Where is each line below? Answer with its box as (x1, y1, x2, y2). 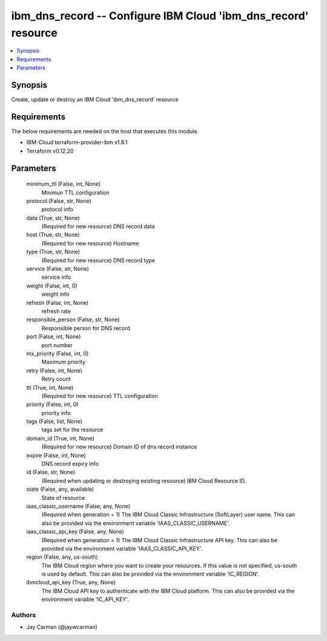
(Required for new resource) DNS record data (41, 223, 155, 230)
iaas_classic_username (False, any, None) (26, 502, 130, 510)
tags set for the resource (41, 426, 104, 433)
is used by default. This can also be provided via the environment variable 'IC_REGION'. (41, 570, 260, 578)
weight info (41, 291, 70, 298)
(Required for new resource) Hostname (41, 239, 139, 247)
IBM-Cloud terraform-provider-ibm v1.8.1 (26, 139, 128, 146)
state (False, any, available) (26, 485, 94, 493)
